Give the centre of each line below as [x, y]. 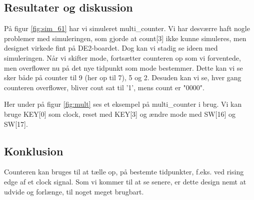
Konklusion [34, 151]
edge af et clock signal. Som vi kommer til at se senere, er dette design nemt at [125, 181]
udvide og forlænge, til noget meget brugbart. [74, 191]
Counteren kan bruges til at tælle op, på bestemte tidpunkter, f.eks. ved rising [124, 172]
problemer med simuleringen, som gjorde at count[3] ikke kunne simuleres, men [125, 38]
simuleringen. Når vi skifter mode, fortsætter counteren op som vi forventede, [122, 57]
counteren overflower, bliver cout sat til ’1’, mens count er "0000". [104, 87]
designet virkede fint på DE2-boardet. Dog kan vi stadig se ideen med [111, 48]
